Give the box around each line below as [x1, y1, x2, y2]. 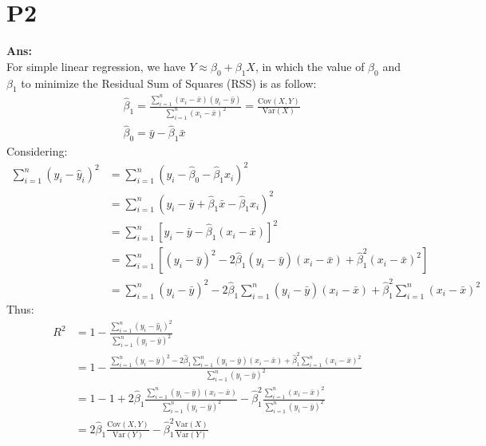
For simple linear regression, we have [6, 57, 186, 74]
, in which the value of [255, 57, 365, 74]
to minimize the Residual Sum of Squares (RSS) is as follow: [21, 74, 317, 91]
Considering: [6, 142, 68, 159]
